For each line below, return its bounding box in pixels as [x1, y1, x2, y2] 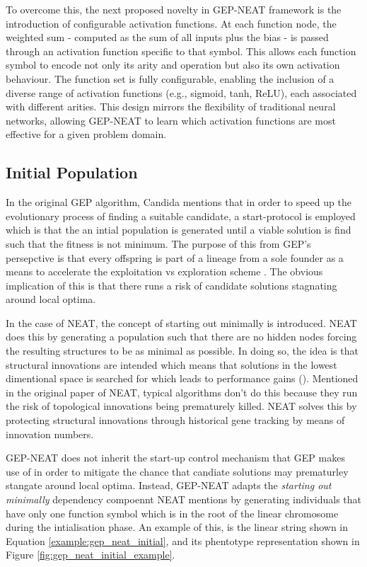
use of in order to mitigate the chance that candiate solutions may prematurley [6, 464, 349, 479]
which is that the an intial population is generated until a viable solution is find [6, 222, 351, 237]
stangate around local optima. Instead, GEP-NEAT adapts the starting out [6, 478, 332, 493]
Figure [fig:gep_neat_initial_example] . [6, 547, 175, 562]
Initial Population [6, 161, 138, 183]
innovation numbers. [6, 426, 94, 441]
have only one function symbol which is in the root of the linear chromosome [6, 505, 339, 520]
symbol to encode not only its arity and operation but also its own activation [6, 57, 340, 72]
